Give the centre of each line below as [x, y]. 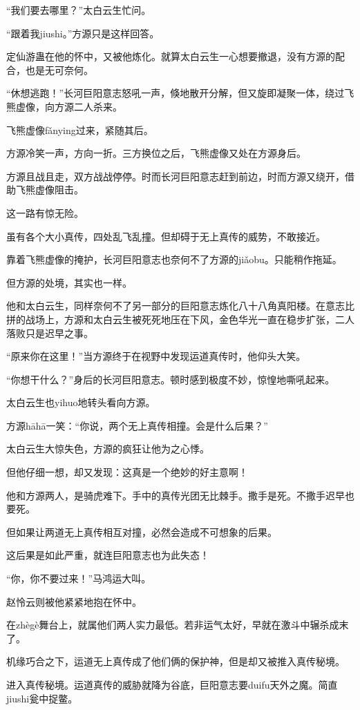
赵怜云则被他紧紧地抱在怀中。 [74, 601]
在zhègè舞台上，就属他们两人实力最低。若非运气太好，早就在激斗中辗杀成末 [178, 625]
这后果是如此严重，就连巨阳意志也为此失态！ [108, 555]
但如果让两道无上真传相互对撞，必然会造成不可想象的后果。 [142, 531]
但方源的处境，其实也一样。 [69, 282]
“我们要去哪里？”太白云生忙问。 [79, 10]
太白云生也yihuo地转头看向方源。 [81, 402]
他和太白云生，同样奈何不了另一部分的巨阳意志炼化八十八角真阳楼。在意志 [176, 306]
